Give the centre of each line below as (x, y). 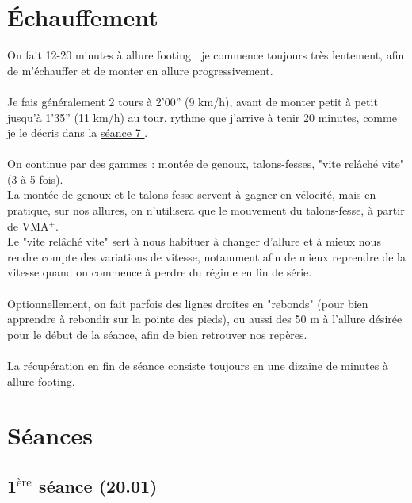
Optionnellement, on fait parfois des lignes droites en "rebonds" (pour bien (188, 303)
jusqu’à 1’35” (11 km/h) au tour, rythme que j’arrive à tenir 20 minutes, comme (202, 117)
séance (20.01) (98, 485)
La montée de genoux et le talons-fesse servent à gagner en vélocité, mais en (192, 194)
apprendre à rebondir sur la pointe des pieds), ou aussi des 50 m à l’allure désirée (205, 319)
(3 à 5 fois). (35, 179)
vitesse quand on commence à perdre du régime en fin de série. (160, 272)
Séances (50, 435)
